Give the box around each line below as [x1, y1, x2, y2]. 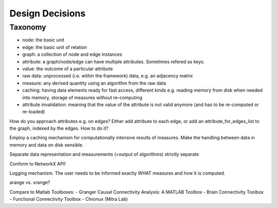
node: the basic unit [22, 37, 65, 43]
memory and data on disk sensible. [9, 141, 84, 148]
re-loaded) [22, 109, 45, 115]
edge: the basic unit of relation [22, 44, 87, 50]
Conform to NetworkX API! [9, 160, 66, 167]
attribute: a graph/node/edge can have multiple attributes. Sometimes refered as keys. [22, 58, 205, 65]
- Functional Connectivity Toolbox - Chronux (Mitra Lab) [9, 196, 128, 202]
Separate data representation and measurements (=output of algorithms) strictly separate [9, 151, 200, 157]
